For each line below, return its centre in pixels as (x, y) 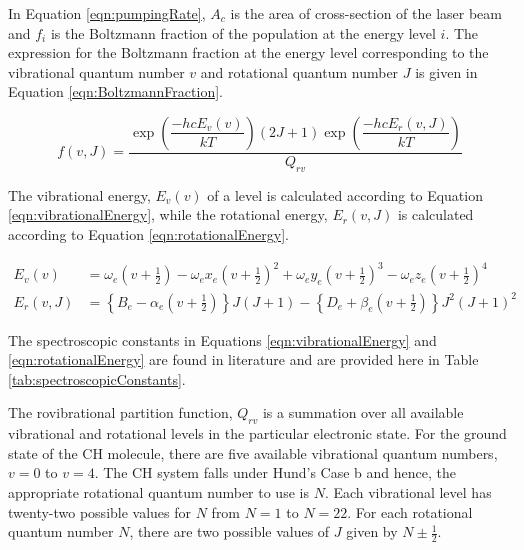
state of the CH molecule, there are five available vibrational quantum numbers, (253, 452)
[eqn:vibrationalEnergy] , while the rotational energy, (168, 214)
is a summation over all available (363, 412)
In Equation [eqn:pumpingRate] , (107, 13)
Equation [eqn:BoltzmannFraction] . (115, 91)
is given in (446, 71)
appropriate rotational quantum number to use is (158, 492)
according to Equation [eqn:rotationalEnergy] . (148, 233)
